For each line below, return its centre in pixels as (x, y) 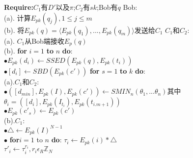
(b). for (15, 51)
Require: (19, 7)
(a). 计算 (17, 17)
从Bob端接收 (44, 40)
